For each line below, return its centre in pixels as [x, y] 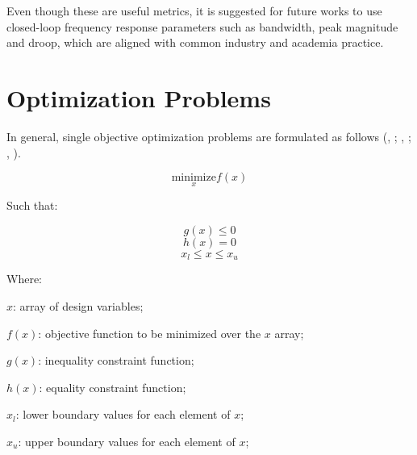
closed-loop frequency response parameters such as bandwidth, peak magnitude [202, 26]
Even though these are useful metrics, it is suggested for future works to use [194, 10]
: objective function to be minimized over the [150, 333]
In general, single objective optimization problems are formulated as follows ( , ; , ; [209, 136]
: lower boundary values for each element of [123, 414]
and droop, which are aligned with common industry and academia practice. [195, 42]
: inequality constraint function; [116, 360]
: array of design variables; [78, 305]
